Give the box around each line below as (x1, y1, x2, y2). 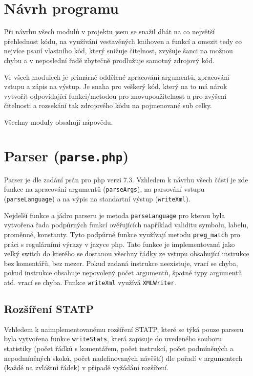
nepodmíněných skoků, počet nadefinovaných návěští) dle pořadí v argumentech (4, 353, 242, 363)
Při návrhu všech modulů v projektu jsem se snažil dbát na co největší (4, 26, 215, 37)
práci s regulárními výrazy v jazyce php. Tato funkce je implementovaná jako (4, 239, 235, 249)
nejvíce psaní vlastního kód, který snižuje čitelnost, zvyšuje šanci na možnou (4, 45, 233, 56)
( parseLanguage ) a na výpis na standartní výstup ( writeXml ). (4, 193, 190, 203)
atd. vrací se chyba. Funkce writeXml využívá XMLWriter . (4, 277, 176, 287)
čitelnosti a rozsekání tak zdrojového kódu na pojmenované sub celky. (4, 100, 212, 111)
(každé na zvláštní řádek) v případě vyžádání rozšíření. (4, 362, 169, 373)
